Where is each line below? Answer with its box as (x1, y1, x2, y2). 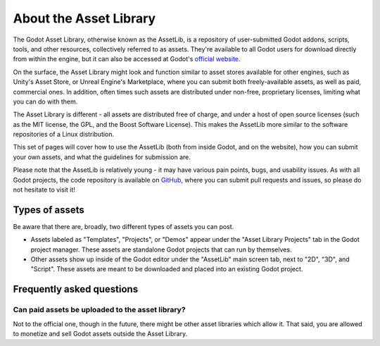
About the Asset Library (13, 11, 156, 26)
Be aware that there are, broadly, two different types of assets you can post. (13, 222, 234, 230)
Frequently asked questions (13, 283, 139, 295)
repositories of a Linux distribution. (13, 130, 115, 139)
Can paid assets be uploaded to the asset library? (13, 305, 186, 315)
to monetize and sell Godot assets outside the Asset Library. (13, 330, 188, 338)
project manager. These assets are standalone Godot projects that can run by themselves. (30, 245, 292, 254)
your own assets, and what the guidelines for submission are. (13, 152, 191, 161)
